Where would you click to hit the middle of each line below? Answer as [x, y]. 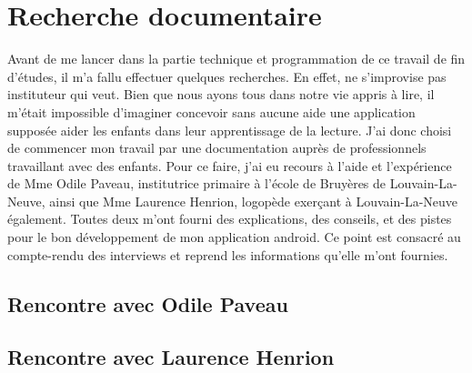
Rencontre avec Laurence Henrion [171, 357]
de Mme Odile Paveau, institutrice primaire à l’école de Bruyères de [197, 183]
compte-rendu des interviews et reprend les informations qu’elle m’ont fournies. [228, 254]
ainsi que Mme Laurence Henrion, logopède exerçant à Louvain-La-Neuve [254, 201]
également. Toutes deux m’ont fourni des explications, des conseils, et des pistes [230, 219]
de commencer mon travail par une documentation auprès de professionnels [217, 148]
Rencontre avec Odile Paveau [148, 303]
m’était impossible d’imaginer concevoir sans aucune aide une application [211, 111]
